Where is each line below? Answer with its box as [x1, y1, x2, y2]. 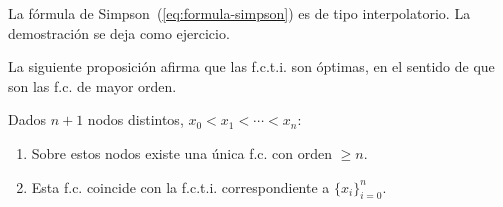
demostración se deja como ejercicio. [8, 22, 230, 43]
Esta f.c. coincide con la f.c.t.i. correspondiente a [31, 176, 330, 197]
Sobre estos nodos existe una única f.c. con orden [31, 142, 333, 163]
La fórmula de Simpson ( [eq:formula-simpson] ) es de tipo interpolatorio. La [8, 3, 471, 23]
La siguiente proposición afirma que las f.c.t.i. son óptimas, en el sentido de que [8, 56, 495, 77]
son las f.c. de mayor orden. [8, 75, 177, 96]
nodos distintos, [87, 109, 184, 130]
